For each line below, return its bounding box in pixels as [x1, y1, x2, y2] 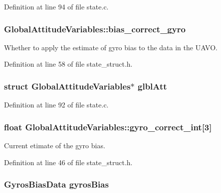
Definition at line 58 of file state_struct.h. [4, 59, 133, 69]
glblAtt [138, 80, 167, 92]
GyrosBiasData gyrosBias [4, 178, 109, 191]
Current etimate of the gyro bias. [4, 140, 105, 151]
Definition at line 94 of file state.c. [4, 1, 109, 11]
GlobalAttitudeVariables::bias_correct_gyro [4, 22, 186, 35]
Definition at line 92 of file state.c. [4, 99, 109, 110]
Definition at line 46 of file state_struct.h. [4, 157, 133, 167]
